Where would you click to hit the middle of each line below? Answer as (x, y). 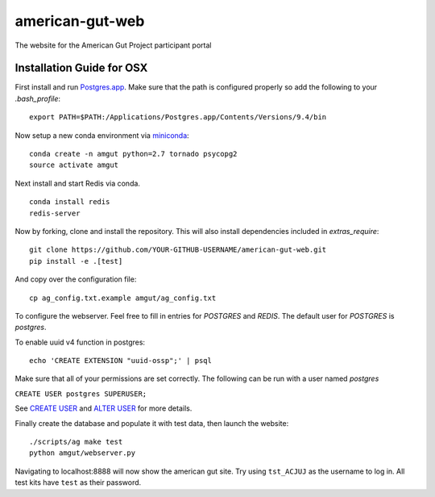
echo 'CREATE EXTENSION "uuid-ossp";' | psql (121, 361)
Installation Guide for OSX (81, 68)
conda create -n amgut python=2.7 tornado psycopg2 (133, 154)
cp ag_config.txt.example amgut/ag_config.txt (123, 298)
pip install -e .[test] (76, 261)
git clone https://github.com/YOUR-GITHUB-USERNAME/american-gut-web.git (178, 250)
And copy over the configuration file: (76, 279)
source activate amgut (74, 165)
